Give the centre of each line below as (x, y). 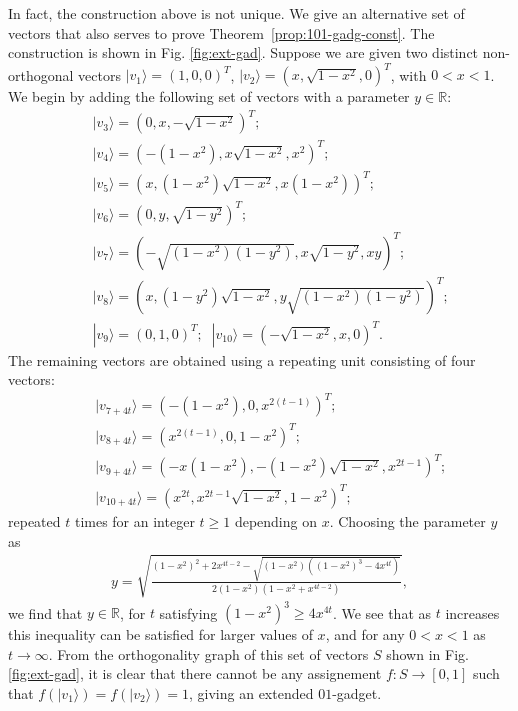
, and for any (365, 634)
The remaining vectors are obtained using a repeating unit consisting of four (242, 359)
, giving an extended (251, 692)
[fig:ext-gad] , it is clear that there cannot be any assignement (195, 673)
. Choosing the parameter (407, 520)
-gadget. (357, 692)
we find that (45, 612)
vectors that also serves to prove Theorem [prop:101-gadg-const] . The (221, 32)
